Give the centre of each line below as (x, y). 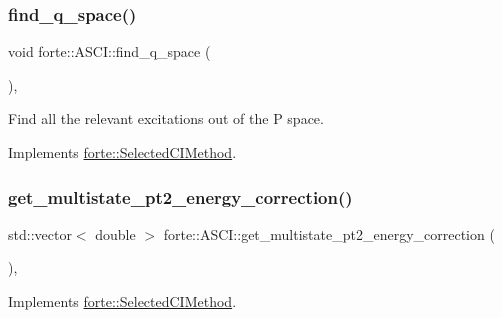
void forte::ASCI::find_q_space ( (109, 51)
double (115, 233)
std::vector (40, 233)
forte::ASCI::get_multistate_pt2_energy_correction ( (329, 233)
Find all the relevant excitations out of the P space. (166, 118)
